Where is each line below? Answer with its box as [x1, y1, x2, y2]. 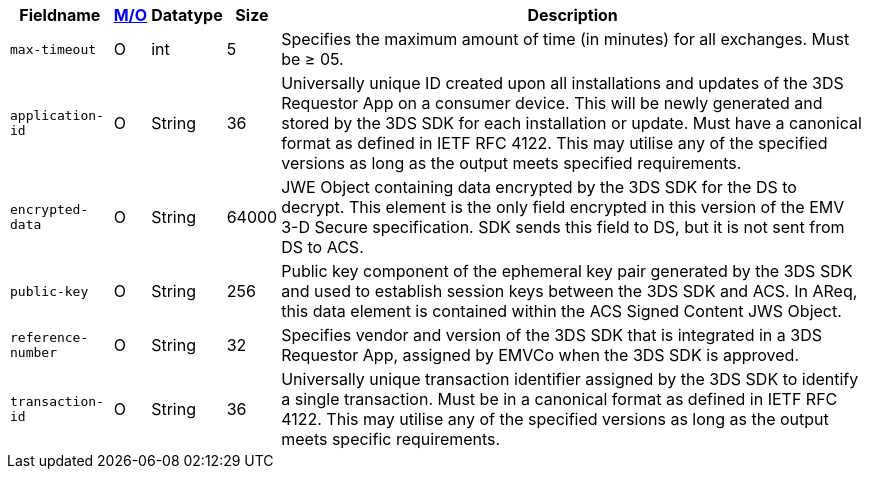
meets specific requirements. [281, 429, 501, 449]
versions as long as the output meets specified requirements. [281, 153, 742, 173]
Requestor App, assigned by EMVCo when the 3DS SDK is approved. [281, 345, 799, 365]
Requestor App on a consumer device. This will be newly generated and [281, 93, 823, 113]
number [10, 345, 57, 360]
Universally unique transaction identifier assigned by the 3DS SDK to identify [281, 369, 859, 389]
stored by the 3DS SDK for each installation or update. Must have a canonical [281, 113, 862, 133]
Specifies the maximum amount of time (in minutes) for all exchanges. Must [281, 29, 850, 49]
